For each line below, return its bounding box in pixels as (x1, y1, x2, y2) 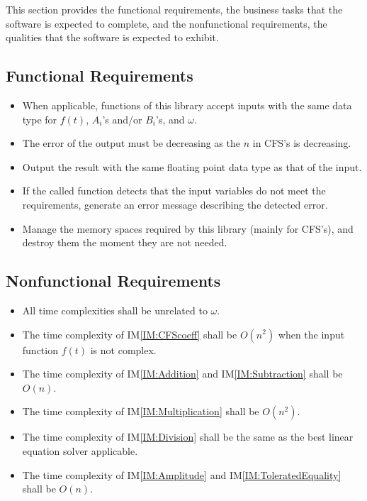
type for (22, 111, 57, 126)
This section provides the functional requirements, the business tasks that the (6, 2, 343, 16)
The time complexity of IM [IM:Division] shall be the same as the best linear (22, 429, 354, 444)
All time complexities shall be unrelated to (22, 302, 208, 317)
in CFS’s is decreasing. (252, 136, 351, 150)
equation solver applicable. (22, 443, 138, 458)
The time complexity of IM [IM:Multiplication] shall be (22, 404, 259, 419)
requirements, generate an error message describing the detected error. (22, 197, 328, 211)
